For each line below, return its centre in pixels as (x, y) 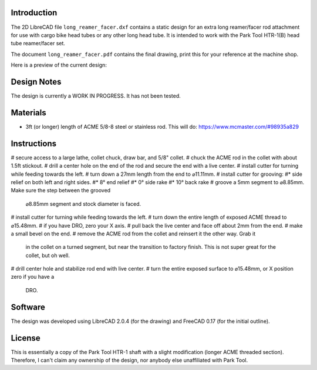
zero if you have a (33, 277)
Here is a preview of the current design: (59, 65)
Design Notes (36, 81)
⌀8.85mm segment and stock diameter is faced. (83, 204)
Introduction (34, 13)
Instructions (34, 143)
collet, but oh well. (48, 255)
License (26, 338)
